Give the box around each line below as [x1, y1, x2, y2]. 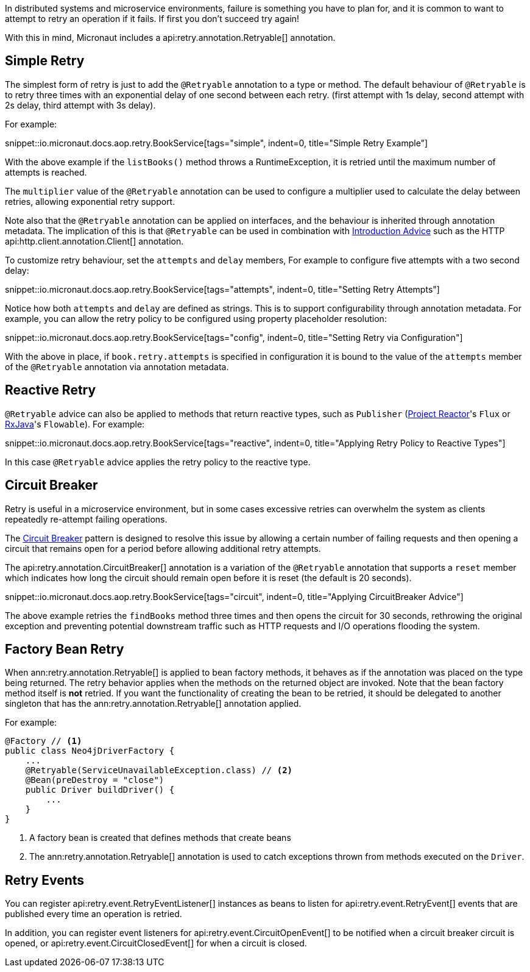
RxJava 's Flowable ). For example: [5, 418, 145, 429]
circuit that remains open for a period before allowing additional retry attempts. [5, 543, 321, 554]
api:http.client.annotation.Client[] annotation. [5, 235, 184, 246]
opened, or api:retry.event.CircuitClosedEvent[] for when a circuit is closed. [5, 938, 307, 949]
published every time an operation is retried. [5, 909, 182, 920]
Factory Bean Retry [5, 641, 124, 657]
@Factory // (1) [5, 736, 82, 746]
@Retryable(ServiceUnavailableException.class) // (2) [25, 765, 293, 776]
